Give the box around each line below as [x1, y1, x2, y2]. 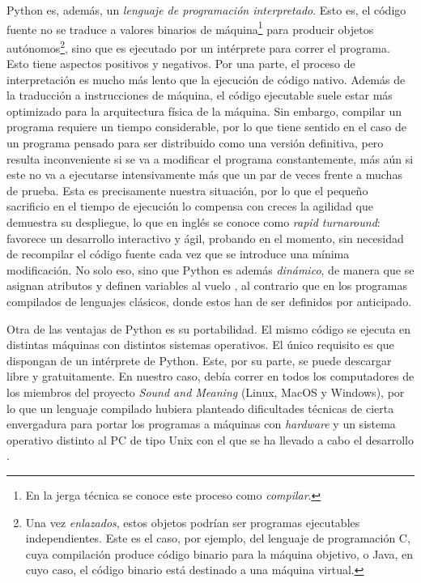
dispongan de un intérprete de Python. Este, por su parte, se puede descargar [6, 351, 392, 368]
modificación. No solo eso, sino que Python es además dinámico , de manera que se [6, 261, 415, 278]
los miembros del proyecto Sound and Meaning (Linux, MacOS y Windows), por [6, 383, 405, 400]
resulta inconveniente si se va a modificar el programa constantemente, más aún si [6, 150, 414, 167]
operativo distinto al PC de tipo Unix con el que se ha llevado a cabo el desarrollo [6, 431, 414, 448]
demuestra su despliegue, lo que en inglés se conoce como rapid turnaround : [6, 214, 381, 231]
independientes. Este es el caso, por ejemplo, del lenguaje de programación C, [25, 530, 410, 547]
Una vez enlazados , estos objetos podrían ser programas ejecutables [25, 513, 360, 530]
